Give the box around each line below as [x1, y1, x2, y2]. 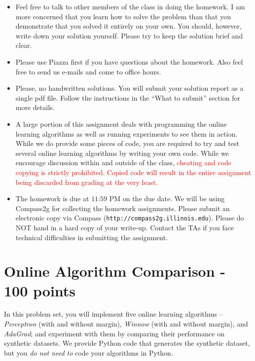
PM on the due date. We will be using [109, 193, 225, 204]
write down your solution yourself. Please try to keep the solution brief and [15, 30, 243, 40]
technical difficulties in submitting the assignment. [15, 232, 168, 242]
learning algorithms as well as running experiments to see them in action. [15, 128, 238, 139]
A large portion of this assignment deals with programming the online [15, 118, 227, 129]
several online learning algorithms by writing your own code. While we [15, 147, 229, 158]
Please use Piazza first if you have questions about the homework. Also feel [15, 56, 243, 67]
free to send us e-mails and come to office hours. [15, 66, 161, 76]
